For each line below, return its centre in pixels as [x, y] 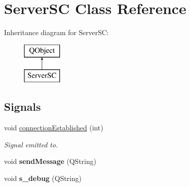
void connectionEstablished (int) [54, 128]
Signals [22, 107]
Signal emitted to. [31, 144]
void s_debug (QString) [43, 178]
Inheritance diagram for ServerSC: [56, 32]
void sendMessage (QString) [50, 161]
